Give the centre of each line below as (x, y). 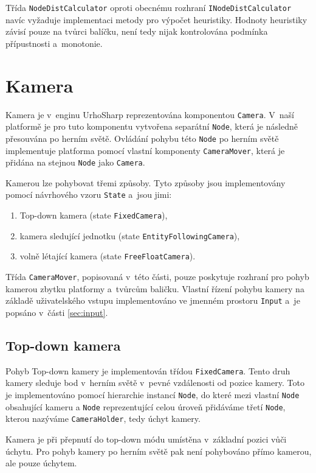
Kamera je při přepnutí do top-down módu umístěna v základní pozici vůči (146, 439)
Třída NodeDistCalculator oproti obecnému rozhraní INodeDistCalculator (149, 7)
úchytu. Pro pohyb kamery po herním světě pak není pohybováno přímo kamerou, (159, 451)
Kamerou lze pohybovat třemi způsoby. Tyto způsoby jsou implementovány (146, 182)
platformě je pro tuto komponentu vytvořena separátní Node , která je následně (152, 126)
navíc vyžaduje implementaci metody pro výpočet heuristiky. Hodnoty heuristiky (156, 19)
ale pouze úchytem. (41, 463)
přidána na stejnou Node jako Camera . (75, 162)
